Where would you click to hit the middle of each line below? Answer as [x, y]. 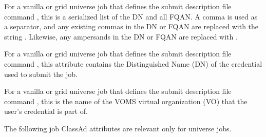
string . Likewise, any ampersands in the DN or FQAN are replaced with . [121, 36]
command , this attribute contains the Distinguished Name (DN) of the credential [133, 63]
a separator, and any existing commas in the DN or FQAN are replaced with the [131, 26]
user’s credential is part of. [46, 111]
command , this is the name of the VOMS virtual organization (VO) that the [126, 101]
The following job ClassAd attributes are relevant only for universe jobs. [118, 128]
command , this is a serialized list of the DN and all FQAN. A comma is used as [131, 16]
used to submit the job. [41, 74]
